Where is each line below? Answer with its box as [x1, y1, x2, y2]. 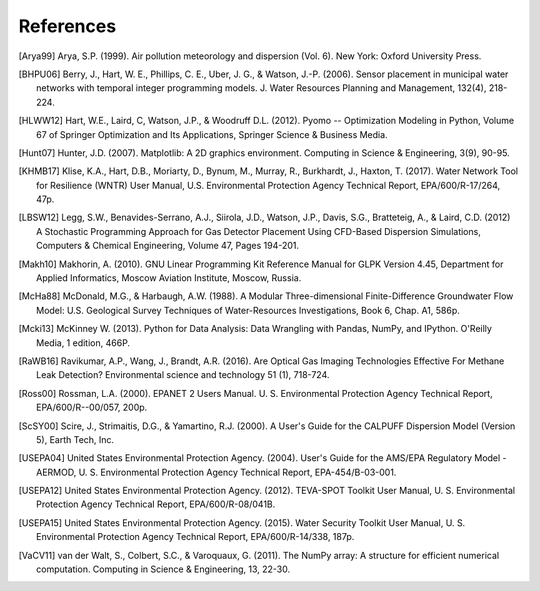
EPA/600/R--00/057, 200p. [36, 401, 148, 414]
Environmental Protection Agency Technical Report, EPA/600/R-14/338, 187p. [36, 531, 355, 543]
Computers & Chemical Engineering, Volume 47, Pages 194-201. [36, 240, 300, 252]
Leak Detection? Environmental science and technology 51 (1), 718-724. [36, 369, 330, 381]
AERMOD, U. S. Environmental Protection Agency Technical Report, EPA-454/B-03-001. [36, 466, 397, 478]
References [18, 15, 117, 37]
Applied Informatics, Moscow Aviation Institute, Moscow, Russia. [36, 272, 302, 284]
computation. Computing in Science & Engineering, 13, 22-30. [36, 563, 290, 575]
